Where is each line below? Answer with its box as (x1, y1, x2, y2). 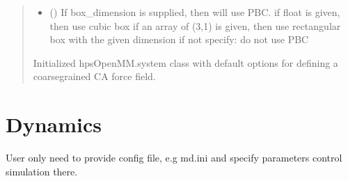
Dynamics (6, 110, 102, 139)
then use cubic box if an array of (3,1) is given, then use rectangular (49, 18, 341, 33)
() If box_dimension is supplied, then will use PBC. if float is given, (49, 5, 340, 19)
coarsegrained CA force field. (33, 69, 156, 84)
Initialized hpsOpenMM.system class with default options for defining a (33, 55, 338, 70)
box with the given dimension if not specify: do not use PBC (49, 32, 309, 47)
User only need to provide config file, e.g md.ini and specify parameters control (6, 150, 342, 165)
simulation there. (6, 164, 78, 178)
